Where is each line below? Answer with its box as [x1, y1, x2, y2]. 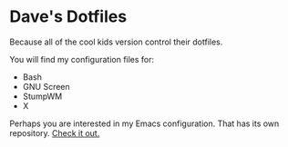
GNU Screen [22, 81, 70, 92]
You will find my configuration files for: [9, 54, 155, 64]
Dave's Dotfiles [9, 6, 128, 27]
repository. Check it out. [9, 127, 100, 138]
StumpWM [22, 91, 63, 102]
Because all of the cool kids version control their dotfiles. [9, 36, 223, 47]
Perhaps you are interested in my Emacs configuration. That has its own [9, 118, 280, 129]
